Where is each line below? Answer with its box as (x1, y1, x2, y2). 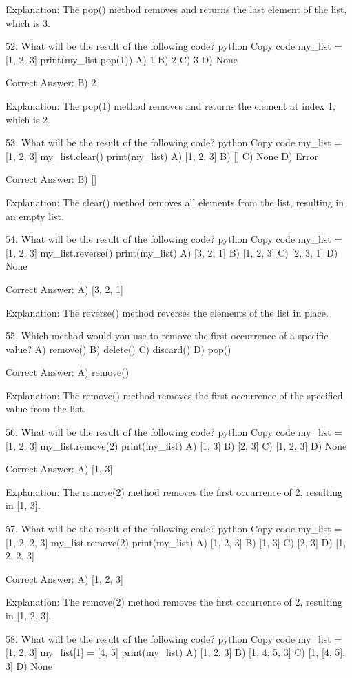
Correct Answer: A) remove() (6, 365, 130, 379)
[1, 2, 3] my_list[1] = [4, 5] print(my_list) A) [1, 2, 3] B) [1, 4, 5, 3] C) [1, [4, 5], (6, 645, 346, 659)
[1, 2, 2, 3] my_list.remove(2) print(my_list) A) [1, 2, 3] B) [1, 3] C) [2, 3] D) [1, (6, 535, 346, 549)
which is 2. (6, 112, 51, 126)
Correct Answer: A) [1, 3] (6, 461, 113, 476)
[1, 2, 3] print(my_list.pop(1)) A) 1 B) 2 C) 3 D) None (6, 52, 238, 66)
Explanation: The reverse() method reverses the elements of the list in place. (6, 305, 329, 319)
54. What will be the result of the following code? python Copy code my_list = (6, 232, 342, 246)
